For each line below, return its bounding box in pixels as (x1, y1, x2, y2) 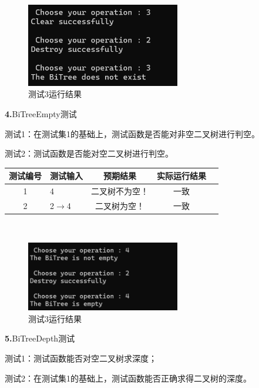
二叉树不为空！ (91, 185, 149, 197)
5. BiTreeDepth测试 (5, 332, 75, 344)
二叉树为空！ (95, 199, 144, 211)
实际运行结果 (157, 170, 206, 182)
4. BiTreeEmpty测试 (5, 107, 77, 120)
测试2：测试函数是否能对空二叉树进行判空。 (5, 147, 173, 160)
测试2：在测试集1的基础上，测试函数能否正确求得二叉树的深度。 (5, 372, 251, 384)
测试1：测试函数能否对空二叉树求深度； (5, 351, 157, 364)
